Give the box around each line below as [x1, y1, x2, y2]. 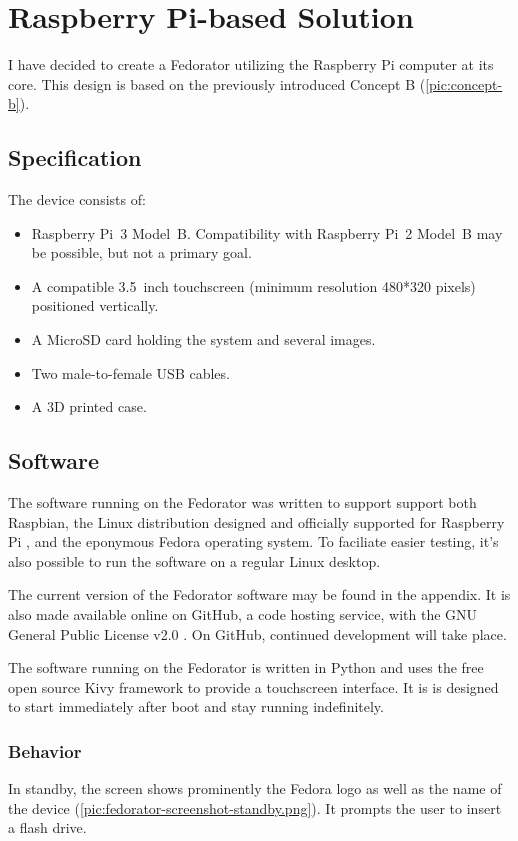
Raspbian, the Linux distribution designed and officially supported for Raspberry [8, 511, 505, 532]
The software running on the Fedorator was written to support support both [8, 492, 477, 513]
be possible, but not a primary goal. [31, 242, 252, 263]
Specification [8, 142, 142, 173]
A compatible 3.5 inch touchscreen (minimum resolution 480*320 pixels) [31, 275, 476, 296]
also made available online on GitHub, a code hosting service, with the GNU [8, 604, 478, 625]
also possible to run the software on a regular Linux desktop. [8, 550, 381, 571]
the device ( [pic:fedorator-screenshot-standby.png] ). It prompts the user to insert [8, 797, 502, 818]
